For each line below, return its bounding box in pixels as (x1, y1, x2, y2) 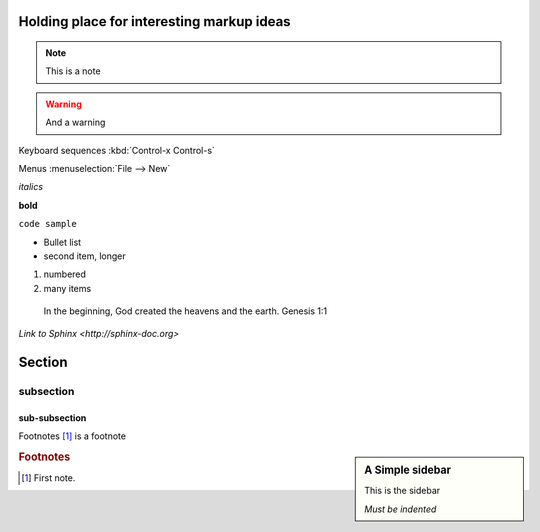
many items (43, 282, 92, 294)
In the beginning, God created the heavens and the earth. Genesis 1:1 (43, 305, 328, 317)
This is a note (45, 65, 101, 77)
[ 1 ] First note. (21, 471, 76, 484)
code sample (18, 218, 77, 230)
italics (18, 181, 44, 193)
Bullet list (43, 236, 82, 248)
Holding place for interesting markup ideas (18, 13, 291, 30)
